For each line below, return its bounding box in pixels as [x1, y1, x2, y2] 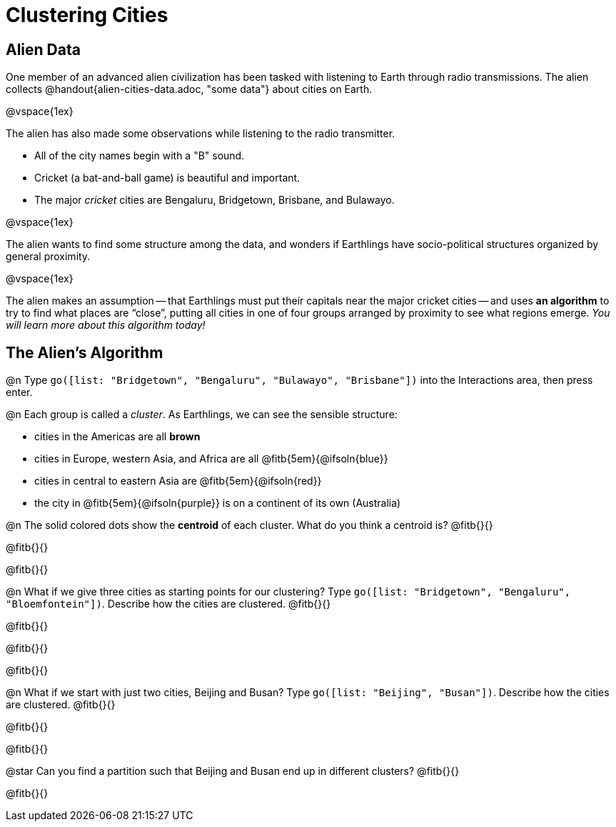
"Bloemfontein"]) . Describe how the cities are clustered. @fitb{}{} [6, 598, 331, 610]
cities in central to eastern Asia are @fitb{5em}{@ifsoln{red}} [34, 475, 322, 487]
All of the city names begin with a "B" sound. [34, 149, 245, 162]
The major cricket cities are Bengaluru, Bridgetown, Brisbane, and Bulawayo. [34, 194, 395, 207]
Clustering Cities [6, 3, 168, 27]
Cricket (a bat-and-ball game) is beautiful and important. [34, 172, 301, 184]
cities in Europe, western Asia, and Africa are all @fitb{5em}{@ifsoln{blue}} [34, 452, 388, 465]
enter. [6, 386, 33, 399]
